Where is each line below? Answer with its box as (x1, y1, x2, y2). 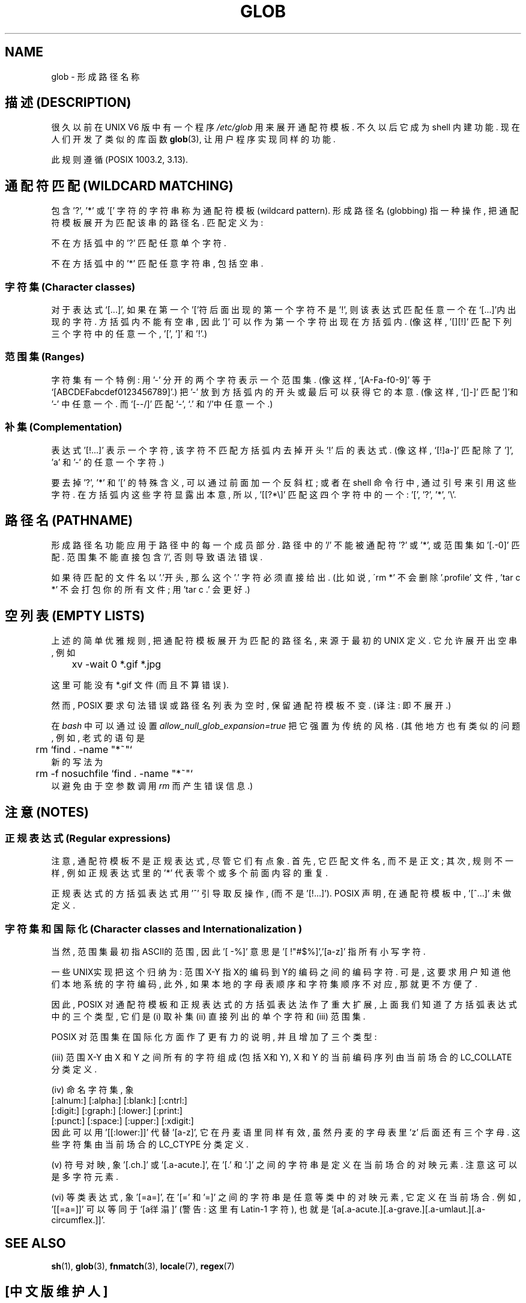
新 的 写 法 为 (51, 757, 103, 767)
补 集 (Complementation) (5, 421, 122, 434)
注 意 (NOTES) (5, 804, 89, 820)
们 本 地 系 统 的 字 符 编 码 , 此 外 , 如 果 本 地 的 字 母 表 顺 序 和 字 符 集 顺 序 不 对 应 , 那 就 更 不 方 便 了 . (51, 979, 477, 990)
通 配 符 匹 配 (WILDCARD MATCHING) (5, 178, 234, 193)
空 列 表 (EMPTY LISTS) (5, 608, 145, 623)
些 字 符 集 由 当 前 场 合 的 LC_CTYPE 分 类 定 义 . (51, 1139, 249, 1150)
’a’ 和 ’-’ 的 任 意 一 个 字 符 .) (51, 456, 165, 467)
